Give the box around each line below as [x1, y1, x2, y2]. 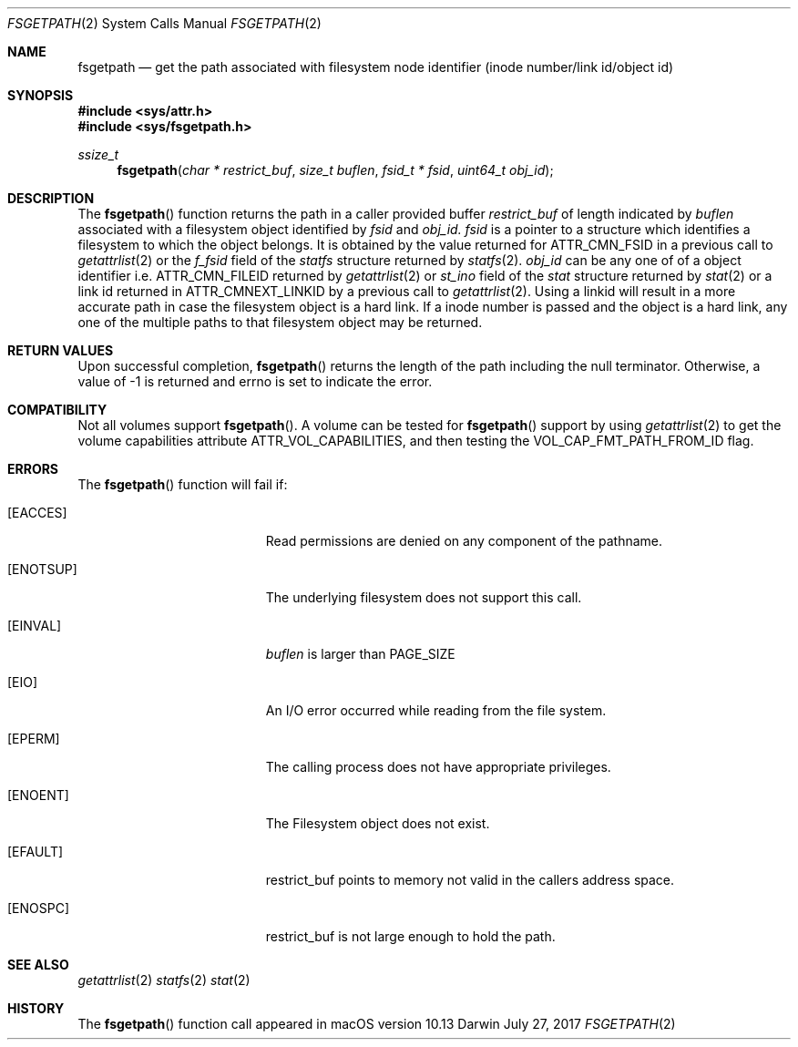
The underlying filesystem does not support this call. [265, 590, 582, 605]
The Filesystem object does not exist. [265, 816, 490, 831]
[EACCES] [7, 505, 67, 520]
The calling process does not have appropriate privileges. [265, 759, 611, 775]
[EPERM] [7, 731, 60, 746]
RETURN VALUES [7, 343, 114, 358]
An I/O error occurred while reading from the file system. [265, 703, 607, 718]
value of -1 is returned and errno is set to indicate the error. [77, 374, 433, 389]
